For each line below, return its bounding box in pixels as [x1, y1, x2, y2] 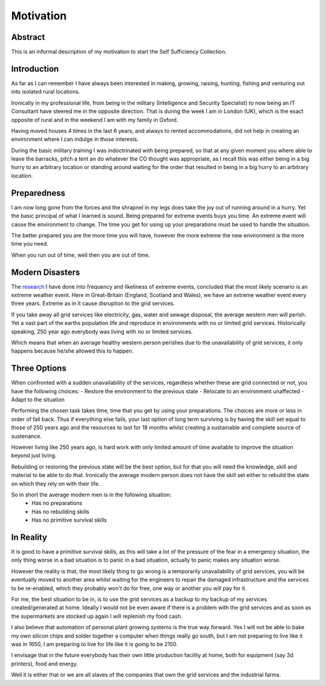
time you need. [11, 240, 48, 248]
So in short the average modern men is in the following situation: [11, 491, 172, 498]
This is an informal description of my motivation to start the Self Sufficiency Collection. [11, 48, 227, 56]
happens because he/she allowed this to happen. [11, 347, 134, 354]
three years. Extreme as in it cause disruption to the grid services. [11, 300, 175, 307]
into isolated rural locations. [11, 88, 80, 95]
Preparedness [11, 188, 66, 198]
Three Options [11, 363, 66, 374]
